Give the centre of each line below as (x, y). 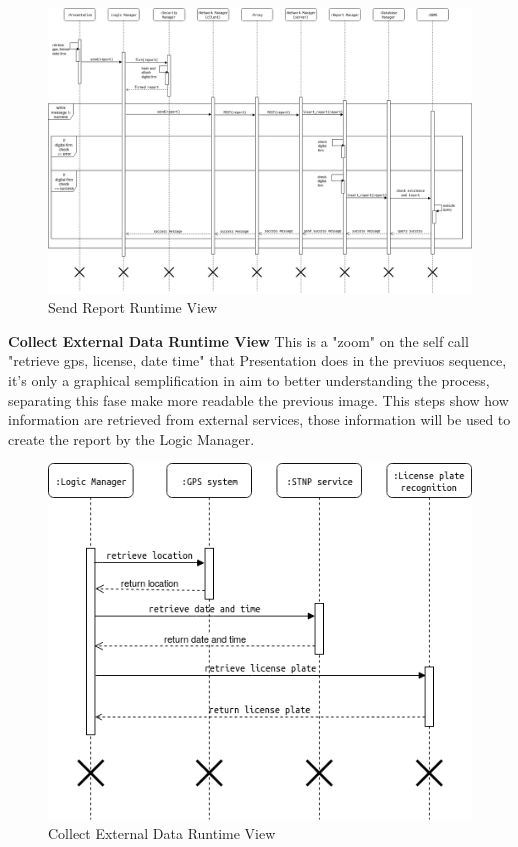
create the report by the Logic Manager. (131, 438)
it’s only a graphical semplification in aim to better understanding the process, (249, 380)
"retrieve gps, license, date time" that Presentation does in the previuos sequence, (257, 360)
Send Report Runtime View (133, 307)
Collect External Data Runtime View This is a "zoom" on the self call (238, 340)
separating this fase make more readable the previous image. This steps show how (258, 399)
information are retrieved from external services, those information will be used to (259, 419)
